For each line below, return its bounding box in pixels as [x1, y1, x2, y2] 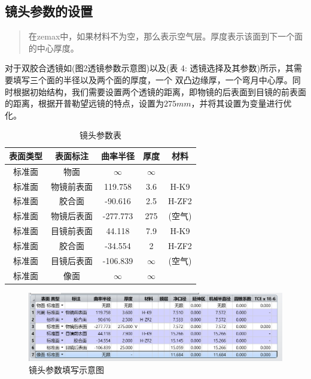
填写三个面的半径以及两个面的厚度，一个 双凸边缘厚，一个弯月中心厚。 [13, 73, 292, 86]
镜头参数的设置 [5, 2, 93, 20]
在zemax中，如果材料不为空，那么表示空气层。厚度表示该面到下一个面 [28, 30, 303, 43]
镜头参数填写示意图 [29, 363, 104, 376]
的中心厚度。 [28, 41, 79, 54]
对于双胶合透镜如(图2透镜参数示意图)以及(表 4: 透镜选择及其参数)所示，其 [5, 62, 294, 74]
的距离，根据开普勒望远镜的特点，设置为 [5, 97, 164, 110]
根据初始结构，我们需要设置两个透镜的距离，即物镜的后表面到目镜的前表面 [13, 85, 306, 98]
